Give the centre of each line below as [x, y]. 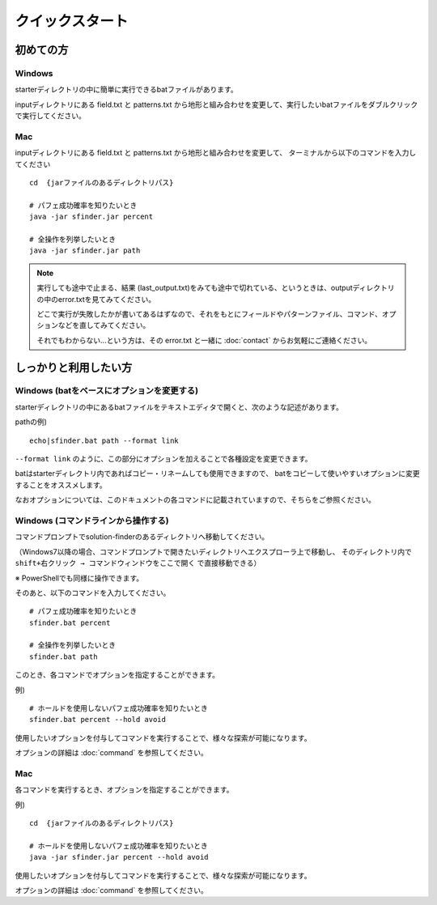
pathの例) [31, 422]
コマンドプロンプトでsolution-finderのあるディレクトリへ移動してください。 [142, 537]
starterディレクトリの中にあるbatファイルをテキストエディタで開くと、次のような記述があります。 [179, 407]
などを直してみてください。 [104, 325]
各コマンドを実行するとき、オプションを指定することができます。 [124, 790]
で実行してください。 [51, 116]
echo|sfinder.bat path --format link [104, 440]
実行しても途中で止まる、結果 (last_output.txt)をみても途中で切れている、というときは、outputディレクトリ [216, 288]
